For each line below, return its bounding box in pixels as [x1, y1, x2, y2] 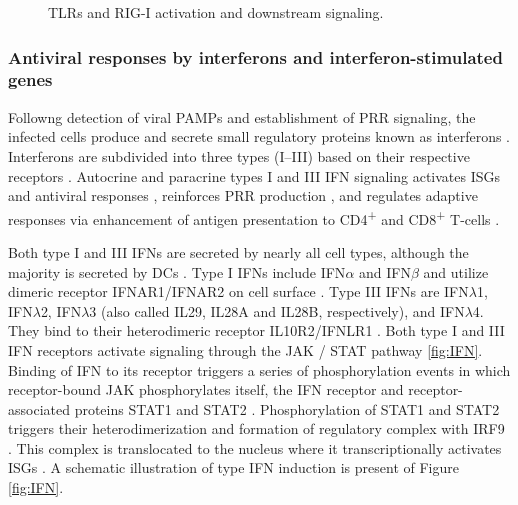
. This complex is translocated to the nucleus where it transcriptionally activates [8, 437, 502, 458]
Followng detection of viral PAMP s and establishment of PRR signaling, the [8, 106, 476, 127]
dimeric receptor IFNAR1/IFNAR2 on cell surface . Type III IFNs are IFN [8, 281, 469, 302]
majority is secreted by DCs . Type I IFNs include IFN [8, 261, 346, 282]
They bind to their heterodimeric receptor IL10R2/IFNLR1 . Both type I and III [8, 320, 505, 341]
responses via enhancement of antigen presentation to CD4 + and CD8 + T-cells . [8, 205, 500, 229]
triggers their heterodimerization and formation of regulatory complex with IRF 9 [8, 418, 505, 439]
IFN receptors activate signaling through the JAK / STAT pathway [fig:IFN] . [8, 339, 483, 360]
